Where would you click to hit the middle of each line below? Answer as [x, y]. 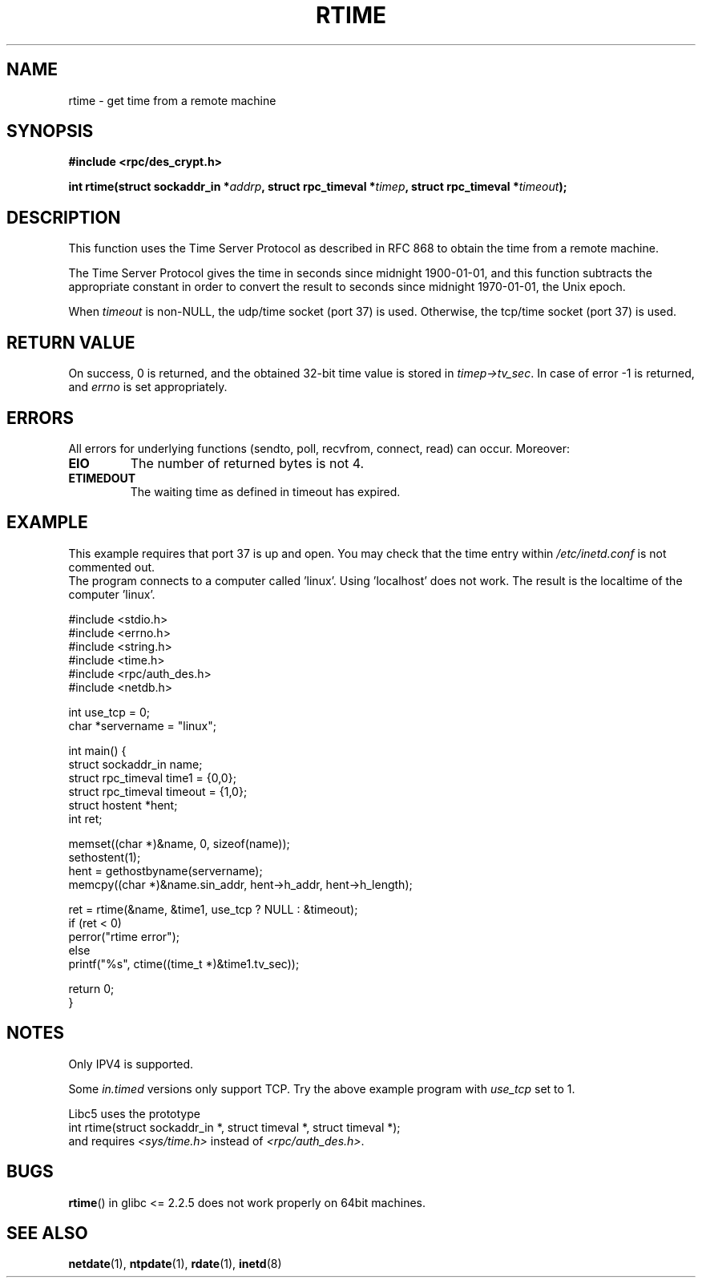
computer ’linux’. [112, 594]
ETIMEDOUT [102, 478]
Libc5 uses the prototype [134, 1113]
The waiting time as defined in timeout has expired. [265, 491]
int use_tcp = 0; [109, 712]
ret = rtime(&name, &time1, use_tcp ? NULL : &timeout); [213, 909]
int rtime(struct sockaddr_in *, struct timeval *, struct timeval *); [234, 1127]
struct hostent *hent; [123, 805]
